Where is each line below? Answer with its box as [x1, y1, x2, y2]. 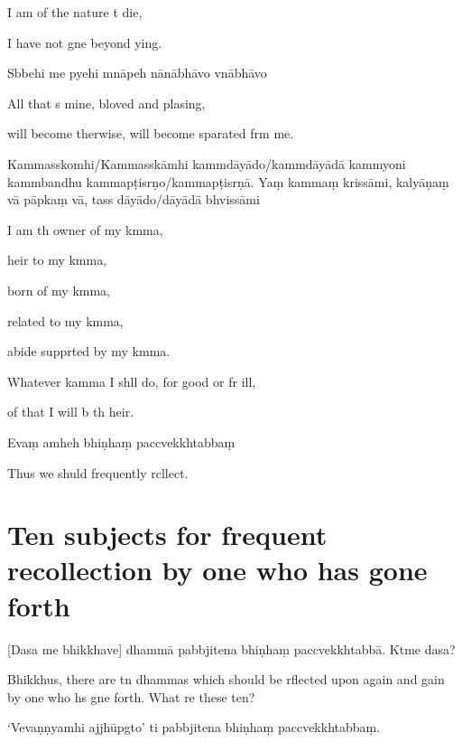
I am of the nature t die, [7, 3, 143, 21]
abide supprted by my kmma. [7, 342, 171, 361]
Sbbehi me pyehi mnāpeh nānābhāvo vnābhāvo [7, 63, 267, 82]
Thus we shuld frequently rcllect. [7, 463, 189, 482]
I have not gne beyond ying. [7, 33, 162, 52]
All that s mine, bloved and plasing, [7, 93, 206, 112]
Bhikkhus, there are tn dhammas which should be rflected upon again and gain [7, 670, 445, 689]
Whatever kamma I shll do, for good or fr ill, [7, 371, 256, 390]
